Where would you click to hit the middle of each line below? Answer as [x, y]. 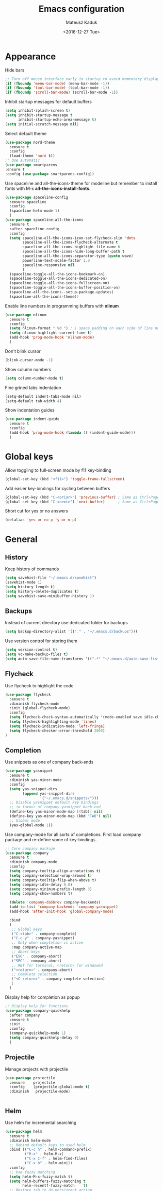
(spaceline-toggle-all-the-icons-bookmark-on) [57, 274]
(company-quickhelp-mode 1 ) [38, 1033]
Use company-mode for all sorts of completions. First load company [73, 834]
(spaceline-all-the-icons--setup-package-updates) [62, 292]
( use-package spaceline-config [37, 197]
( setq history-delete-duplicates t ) [42, 591]
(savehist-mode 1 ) [24, 582]
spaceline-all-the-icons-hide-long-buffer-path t [73, 252]
